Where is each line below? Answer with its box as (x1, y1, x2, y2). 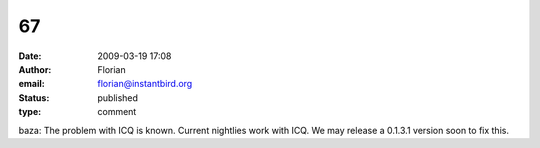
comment (97, 106, 137, 118)
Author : (18, 63, 52, 75)
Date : (18, 50, 42, 62)
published (97, 91, 139, 104)
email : (18, 78, 45, 90)
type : (18, 106, 42, 118)
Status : (18, 91, 50, 104)
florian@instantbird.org (97, 78, 193, 90)
